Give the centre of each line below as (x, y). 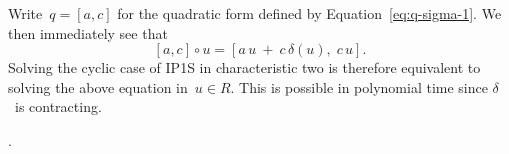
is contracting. (58, 106)
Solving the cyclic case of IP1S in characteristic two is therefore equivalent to (244, 67)
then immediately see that (88, 32)
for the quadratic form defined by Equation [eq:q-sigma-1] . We (309, 13)
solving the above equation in (98, 86)
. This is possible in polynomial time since (359, 86)
